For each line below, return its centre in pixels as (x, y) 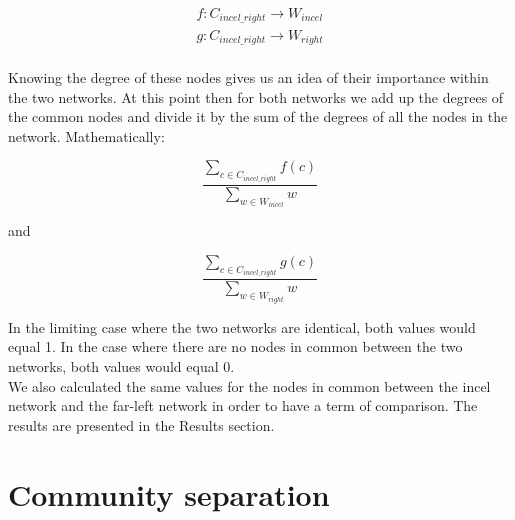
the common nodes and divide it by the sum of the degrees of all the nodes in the (258, 116)
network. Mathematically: (86, 135)
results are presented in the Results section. (141, 424)
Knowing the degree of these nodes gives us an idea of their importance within (248, 77)
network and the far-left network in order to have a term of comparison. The (243, 405)
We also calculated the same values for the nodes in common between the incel (249, 385)
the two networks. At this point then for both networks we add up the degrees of (256, 96)
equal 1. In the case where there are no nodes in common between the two (235, 346)
